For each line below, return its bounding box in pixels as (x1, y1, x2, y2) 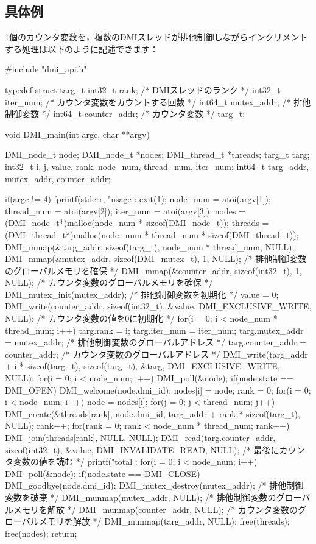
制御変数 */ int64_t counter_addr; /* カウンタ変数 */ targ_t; (5, 107, 245, 120)
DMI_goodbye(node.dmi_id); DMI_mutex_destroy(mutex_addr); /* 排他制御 (5, 479, 304, 492)
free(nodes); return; (5, 526, 77, 539)
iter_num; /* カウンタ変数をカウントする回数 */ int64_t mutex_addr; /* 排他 (5, 95, 311, 108)
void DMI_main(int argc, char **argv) (5, 127, 150, 140)
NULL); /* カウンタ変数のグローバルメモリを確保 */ (5, 276, 213, 289)
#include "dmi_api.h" (5, 63, 87, 76)
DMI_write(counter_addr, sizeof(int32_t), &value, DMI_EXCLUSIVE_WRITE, (5, 300, 312, 313)
